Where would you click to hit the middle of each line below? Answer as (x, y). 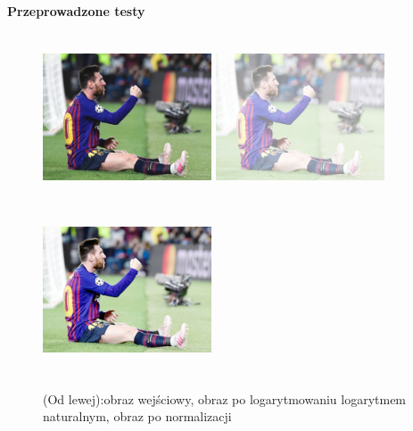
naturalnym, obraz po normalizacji (137, 416)
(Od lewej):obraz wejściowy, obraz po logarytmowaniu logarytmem (225, 398)
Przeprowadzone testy (76, 11)
